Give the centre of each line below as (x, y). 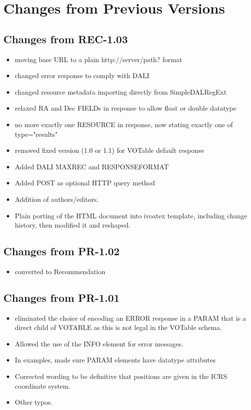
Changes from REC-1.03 (66, 39)
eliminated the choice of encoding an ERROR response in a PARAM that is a (130, 318)
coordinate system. (43, 385)
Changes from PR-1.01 (62, 297)
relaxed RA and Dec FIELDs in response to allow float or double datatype (125, 108)
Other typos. (34, 402)
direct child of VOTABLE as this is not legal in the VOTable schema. (118, 327)
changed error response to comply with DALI (82, 75)
